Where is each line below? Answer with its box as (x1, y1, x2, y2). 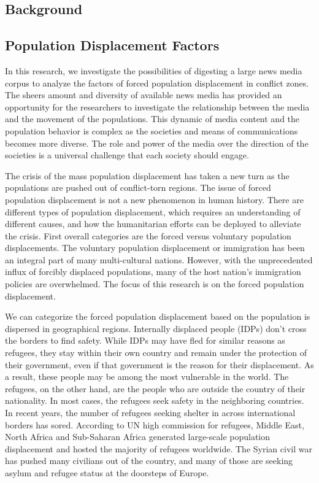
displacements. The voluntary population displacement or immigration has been (5, 241, 305, 254)
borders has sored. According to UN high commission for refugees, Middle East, (5, 418, 304, 431)
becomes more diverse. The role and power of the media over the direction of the (5, 136, 309, 149)
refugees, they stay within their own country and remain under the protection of (5, 346, 307, 359)
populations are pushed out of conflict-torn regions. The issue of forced (5, 181, 271, 194)
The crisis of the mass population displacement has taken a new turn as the (5, 169, 290, 182)
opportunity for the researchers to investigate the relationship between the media (5, 100, 310, 113)
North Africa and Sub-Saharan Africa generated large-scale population (5, 430, 271, 443)
